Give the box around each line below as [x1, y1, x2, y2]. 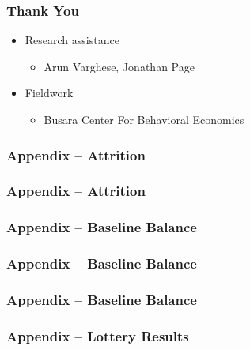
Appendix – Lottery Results [6, 326, 189, 345]
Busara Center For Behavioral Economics [44, 111, 244, 127]
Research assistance [25, 32, 119, 48]
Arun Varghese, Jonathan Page [44, 58, 195, 74]
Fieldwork [25, 85, 74, 101]
